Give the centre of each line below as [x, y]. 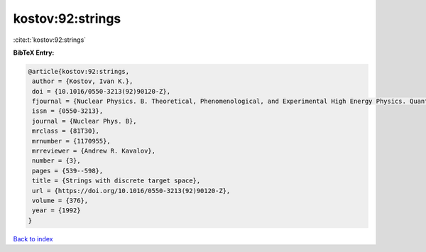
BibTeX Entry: [34, 53]
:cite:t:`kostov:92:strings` [50, 40]
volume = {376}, [60, 201]
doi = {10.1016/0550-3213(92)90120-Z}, [101, 91]
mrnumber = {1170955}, [72, 141]
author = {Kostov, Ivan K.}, [83, 81]
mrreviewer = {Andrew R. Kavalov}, [94, 151]
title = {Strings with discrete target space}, [116, 181]
